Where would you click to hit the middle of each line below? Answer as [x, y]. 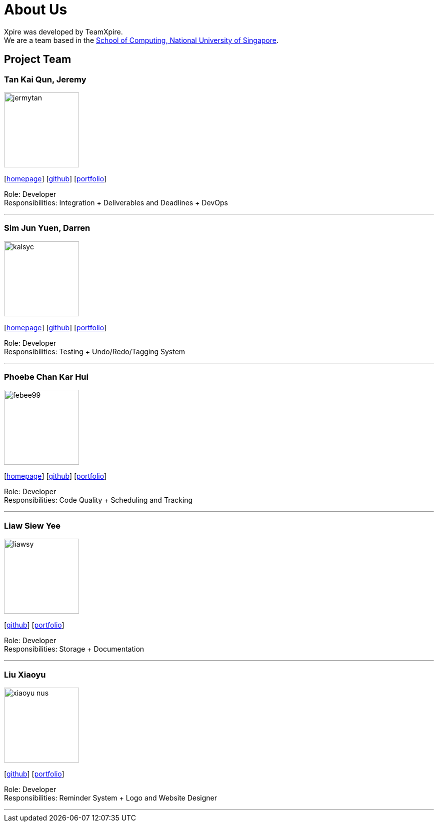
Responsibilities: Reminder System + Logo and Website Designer [111, 798]
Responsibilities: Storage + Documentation [74, 649]
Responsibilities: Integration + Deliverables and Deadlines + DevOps [116, 202]
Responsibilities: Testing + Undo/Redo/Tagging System [95, 351]
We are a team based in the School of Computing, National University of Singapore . [141, 40]
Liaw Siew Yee [32, 525]
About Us [36, 9]
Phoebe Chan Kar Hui [46, 377]
